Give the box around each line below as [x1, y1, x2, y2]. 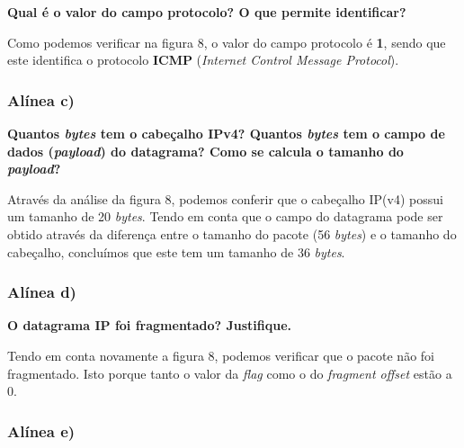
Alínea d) [7, 281, 76, 303]
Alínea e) [7, 419, 76, 442]
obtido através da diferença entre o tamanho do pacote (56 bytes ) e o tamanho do [7, 224, 457, 243]
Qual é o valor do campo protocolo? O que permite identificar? [7, 3, 406, 21]
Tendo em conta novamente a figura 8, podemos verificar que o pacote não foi [7, 345, 434, 364]
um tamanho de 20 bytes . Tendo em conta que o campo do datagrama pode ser [7, 207, 443, 226]
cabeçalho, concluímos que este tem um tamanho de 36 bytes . [7, 242, 345, 261]
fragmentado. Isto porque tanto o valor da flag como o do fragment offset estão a [7, 363, 452, 382]
